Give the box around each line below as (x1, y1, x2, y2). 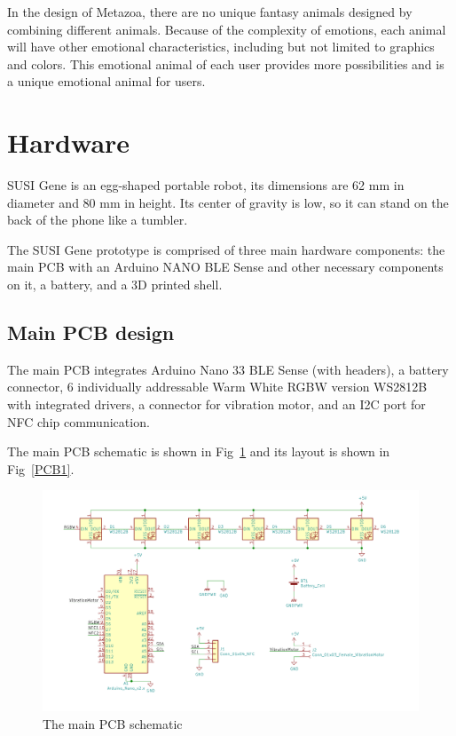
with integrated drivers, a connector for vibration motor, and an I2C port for (7, 395, 426, 414)
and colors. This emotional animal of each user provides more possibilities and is (7, 54, 444, 73)
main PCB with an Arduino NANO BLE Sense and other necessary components (7, 257, 444, 276)
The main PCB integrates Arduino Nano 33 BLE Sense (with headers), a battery (7, 360, 449, 378)
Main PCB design (7, 319, 175, 346)
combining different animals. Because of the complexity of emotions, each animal (7, 20, 446, 38)
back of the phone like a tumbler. (7, 210, 188, 229)
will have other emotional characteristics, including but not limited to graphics (7, 37, 435, 56)
